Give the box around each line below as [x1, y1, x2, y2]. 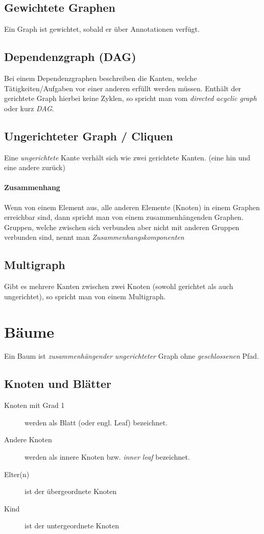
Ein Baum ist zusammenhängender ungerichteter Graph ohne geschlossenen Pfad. [4, 351, 259, 361]
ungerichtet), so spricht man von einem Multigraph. [4, 291, 166, 301]
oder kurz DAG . [4, 102, 54, 113]
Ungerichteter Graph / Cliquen [4, 128, 173, 143]
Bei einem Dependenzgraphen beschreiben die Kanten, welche [4, 73, 197, 83]
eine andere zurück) [4, 162, 65, 173]
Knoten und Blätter [4, 376, 112, 392]
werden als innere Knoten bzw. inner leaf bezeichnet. [25, 451, 190, 462]
